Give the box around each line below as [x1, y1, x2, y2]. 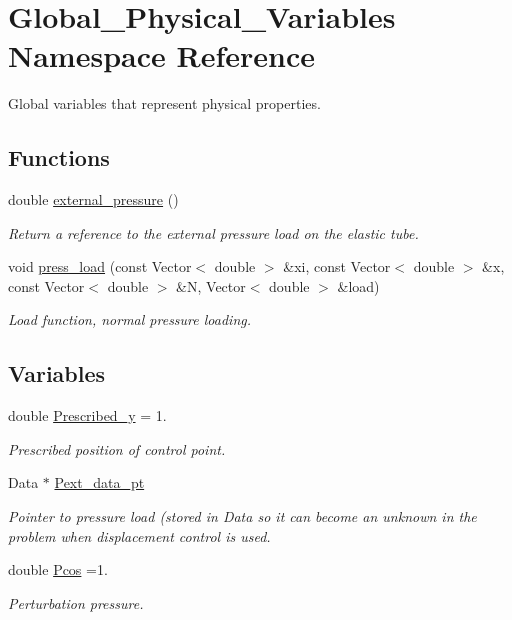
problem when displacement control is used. [8, 525, 271, 546]
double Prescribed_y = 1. [8, 405, 167, 426]
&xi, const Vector [283, 256, 391, 277]
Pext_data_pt [54, 472, 145, 493]
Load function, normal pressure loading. [8, 309, 251, 330]
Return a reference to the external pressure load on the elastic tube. [8, 222, 419, 243]
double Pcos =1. [8, 559, 108, 580]
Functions [8, 142, 110, 173]
